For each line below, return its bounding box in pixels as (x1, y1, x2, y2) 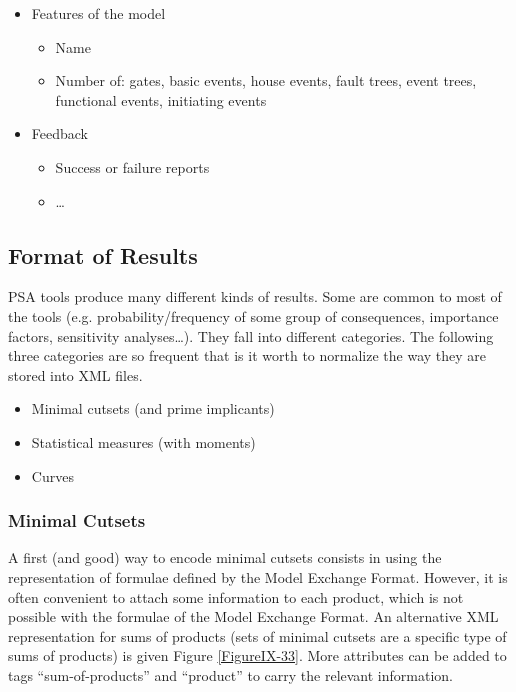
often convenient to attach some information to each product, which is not (8, 586, 464, 607)
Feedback (31, 123, 88, 144)
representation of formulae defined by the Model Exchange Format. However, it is (8, 566, 508, 587)
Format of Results (8, 239, 198, 270)
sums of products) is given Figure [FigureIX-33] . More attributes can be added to (8, 645, 507, 666)
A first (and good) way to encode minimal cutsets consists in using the (8, 547, 442, 568)
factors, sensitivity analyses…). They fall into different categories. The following (8, 325, 494, 346)
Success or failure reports (55, 156, 210, 177)
